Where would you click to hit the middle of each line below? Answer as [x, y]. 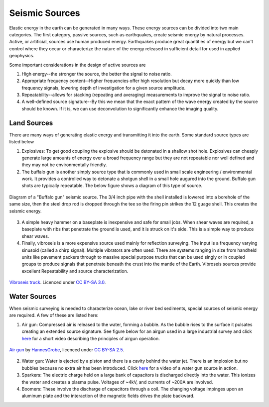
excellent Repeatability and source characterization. [75, 271]
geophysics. [22, 56]
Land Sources [31, 123]
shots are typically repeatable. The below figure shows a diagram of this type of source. [112, 186]
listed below [22, 142]
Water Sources [33, 296]
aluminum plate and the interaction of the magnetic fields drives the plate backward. [108, 396]
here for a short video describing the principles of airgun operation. [91, 338]
